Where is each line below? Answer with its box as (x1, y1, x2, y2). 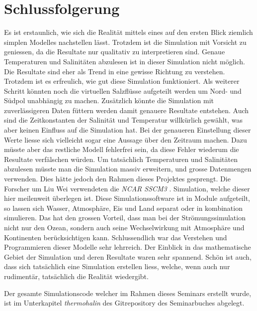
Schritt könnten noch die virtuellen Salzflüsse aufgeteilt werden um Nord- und (4, 85, 242, 96)
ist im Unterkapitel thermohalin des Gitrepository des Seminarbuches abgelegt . (4, 298, 245, 308)
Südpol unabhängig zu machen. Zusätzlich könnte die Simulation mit (4, 95, 214, 106)
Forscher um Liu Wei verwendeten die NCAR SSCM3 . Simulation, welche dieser (4, 183, 250, 193)
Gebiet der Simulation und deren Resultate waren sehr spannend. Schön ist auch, (4, 251, 252, 262)
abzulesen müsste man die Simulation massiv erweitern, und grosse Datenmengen (4, 163, 252, 174)
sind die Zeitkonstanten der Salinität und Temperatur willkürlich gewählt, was (4, 115, 243, 125)
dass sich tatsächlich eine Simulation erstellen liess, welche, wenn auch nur (4, 261, 230, 272)
